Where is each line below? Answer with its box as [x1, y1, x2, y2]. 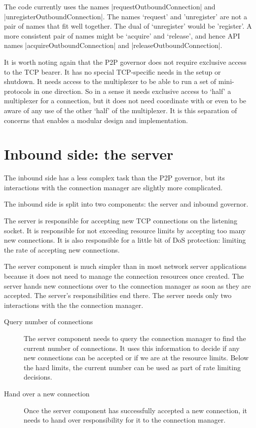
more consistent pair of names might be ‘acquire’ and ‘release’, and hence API [4, 30, 240, 41]
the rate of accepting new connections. [4, 244, 120, 255]
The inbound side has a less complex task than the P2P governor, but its [4, 172, 225, 183]
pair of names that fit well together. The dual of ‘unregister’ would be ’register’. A [4, 21, 252, 31]
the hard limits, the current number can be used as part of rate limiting [24, 362, 241, 372]
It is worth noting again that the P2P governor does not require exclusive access [4, 56, 247, 67]
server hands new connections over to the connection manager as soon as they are [4, 280, 251, 291]
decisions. [24, 372, 52, 382]
